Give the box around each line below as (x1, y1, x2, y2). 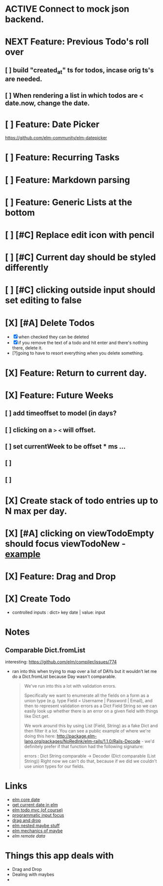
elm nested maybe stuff (12, 822, 60, 829)
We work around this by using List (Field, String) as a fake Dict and (24, 723, 158, 729)
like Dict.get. (24, 713, 50, 719)
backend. (5, 14, 44, 25)
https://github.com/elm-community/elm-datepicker (5, 135, 108, 141)
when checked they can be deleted (18, 334, 89, 340)
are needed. (5, 75, 42, 83)
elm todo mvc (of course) (12, 807, 63, 813)
